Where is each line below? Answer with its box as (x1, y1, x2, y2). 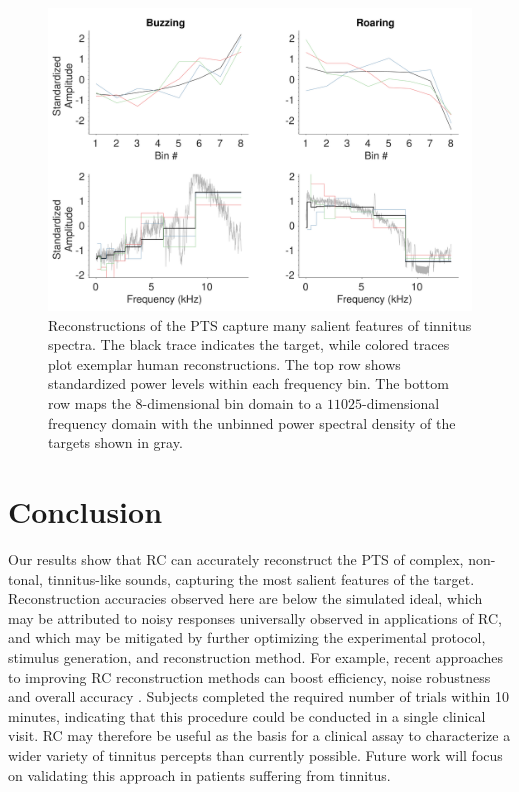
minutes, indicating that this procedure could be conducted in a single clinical (8, 705, 486, 726)
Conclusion (8, 491, 163, 532)
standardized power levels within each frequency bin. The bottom (48, 373, 449, 394)
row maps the (48, 393, 131, 414)
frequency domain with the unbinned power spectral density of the (48, 412, 456, 433)
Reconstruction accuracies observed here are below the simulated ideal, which (8, 588, 483, 609)
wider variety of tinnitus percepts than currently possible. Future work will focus (8, 744, 503, 765)
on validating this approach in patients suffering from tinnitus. (8, 764, 391, 785)
